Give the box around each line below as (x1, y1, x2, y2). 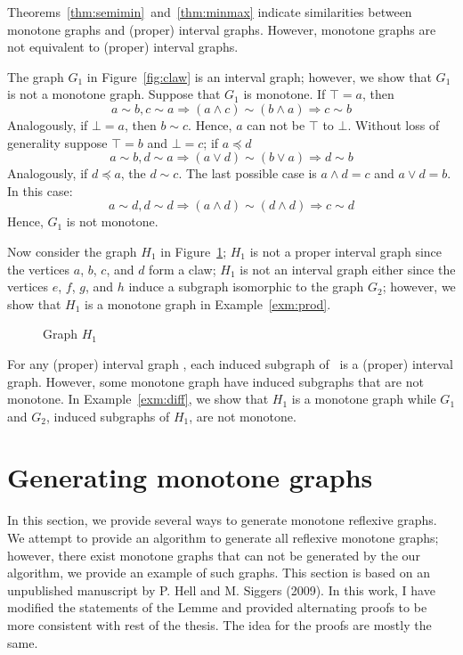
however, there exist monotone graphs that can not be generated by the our (7, 545, 420, 564)
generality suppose (7, 133, 108, 151)
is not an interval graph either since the (240, 259, 456, 278)
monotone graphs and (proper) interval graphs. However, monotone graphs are (7, 20, 436, 38)
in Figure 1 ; (160, 242, 227, 260)
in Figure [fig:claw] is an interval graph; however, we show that (86, 67, 432, 86)
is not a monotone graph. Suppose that (7, 85, 221, 103)
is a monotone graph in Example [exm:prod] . (85, 294, 331, 313)
